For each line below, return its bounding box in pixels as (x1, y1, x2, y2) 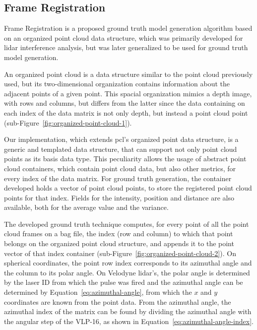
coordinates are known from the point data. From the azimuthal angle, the (4, 296, 231, 307)
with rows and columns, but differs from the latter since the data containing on (4, 98, 245, 108)
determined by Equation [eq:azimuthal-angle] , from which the (4, 287, 192, 297)
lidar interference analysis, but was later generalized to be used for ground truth (4, 42, 248, 53)
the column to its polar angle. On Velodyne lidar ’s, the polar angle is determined (4, 267, 250, 277)
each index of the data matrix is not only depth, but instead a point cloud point (4, 107, 248, 118)
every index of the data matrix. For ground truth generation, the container (4, 173, 232, 183)
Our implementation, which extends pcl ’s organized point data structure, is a (4, 134, 239, 144)
